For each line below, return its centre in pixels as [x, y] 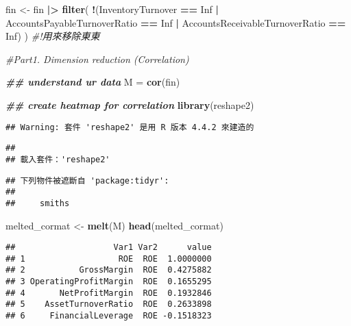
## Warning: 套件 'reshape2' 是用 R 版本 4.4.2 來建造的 [130, 127]
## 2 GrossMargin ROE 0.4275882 [109, 270]
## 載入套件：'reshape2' [58, 159]
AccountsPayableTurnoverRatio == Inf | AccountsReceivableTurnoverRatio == [176, 22]
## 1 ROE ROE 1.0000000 [109, 259]
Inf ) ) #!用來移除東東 [53, 36]
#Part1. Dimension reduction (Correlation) [97, 59]
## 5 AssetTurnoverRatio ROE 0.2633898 [109, 304]
